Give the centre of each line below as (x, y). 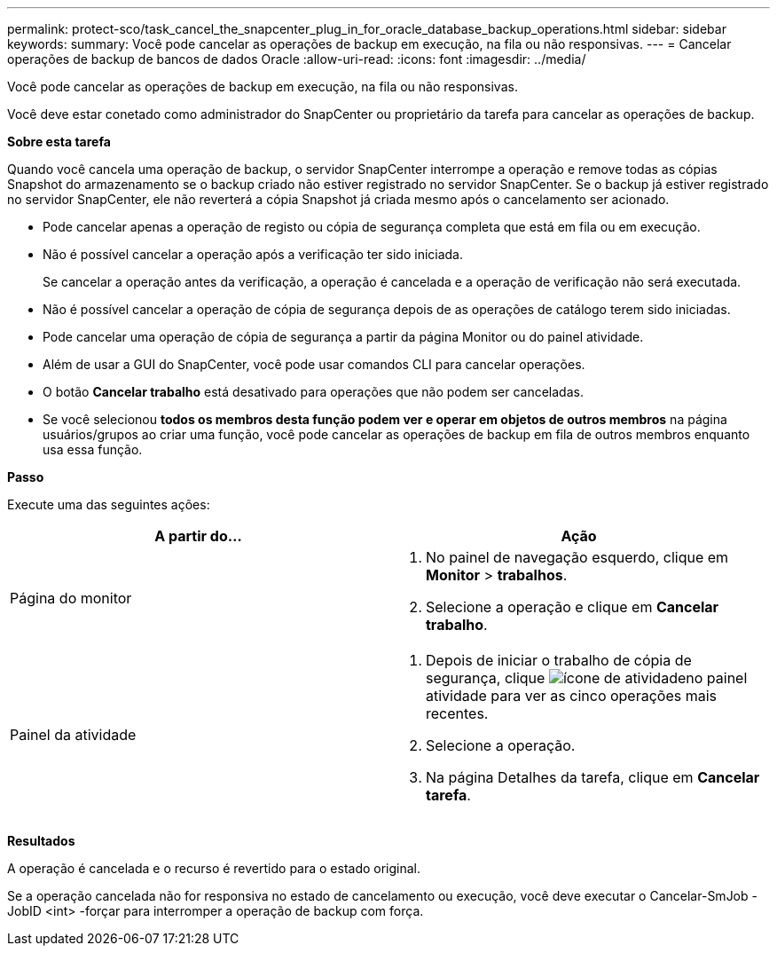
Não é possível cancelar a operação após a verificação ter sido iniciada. (253, 254)
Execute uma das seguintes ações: (109, 504)
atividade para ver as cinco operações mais (572, 696)
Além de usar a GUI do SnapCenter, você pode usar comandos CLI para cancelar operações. (314, 364)
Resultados (41, 841)
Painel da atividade (73, 735)
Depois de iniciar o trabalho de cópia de (559, 660)
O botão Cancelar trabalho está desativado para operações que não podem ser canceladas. (313, 392)
